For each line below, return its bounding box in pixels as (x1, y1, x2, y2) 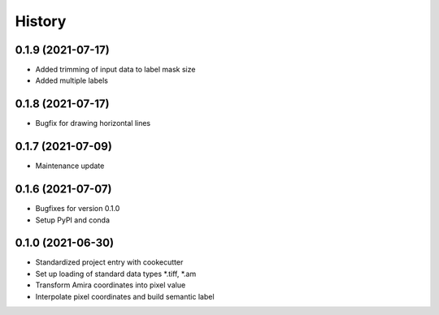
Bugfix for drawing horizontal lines (35, 119, 151, 128)
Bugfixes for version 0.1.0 (35, 204, 120, 214)
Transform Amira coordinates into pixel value (35, 280, 186, 290)
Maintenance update (35, 161, 105, 170)
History (15, 12, 67, 30)
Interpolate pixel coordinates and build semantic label (35, 291, 215, 301)
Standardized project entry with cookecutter (35, 257, 184, 267)
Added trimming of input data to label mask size (35, 65, 196, 75)
